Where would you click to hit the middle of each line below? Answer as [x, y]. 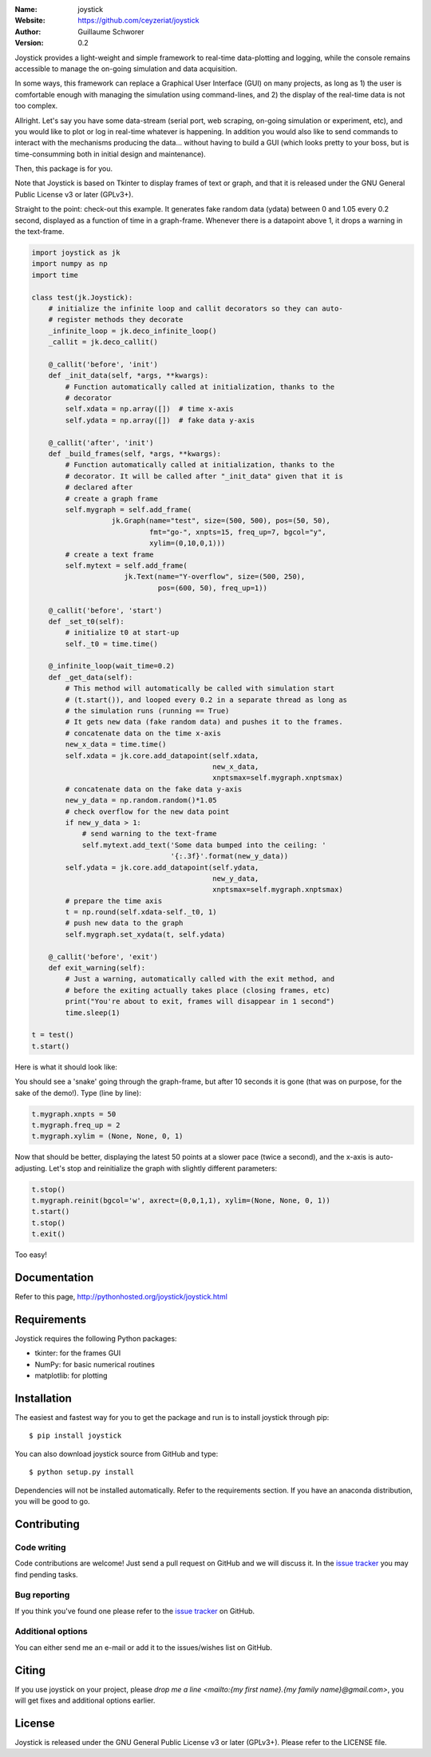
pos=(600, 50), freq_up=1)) [212, 588]
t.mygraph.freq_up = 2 [76, 1125]
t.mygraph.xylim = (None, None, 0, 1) [107, 1136]
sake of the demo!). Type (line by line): [78, 1093]
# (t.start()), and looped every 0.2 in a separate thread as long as [206, 700]
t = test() [53, 1035]
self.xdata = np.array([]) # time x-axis [150, 409]
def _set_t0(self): [87, 621]
